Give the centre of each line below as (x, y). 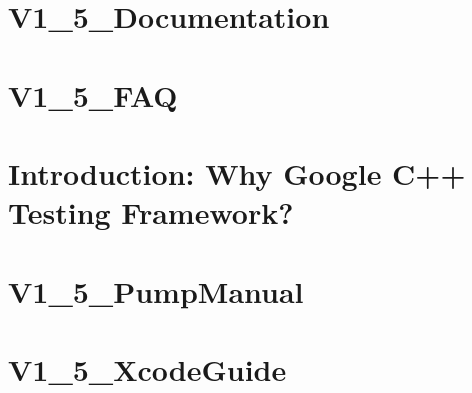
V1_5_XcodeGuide (147, 368)
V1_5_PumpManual (156, 290)
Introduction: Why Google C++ (237, 172)
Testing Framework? (151, 212)
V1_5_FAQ (93, 94)
